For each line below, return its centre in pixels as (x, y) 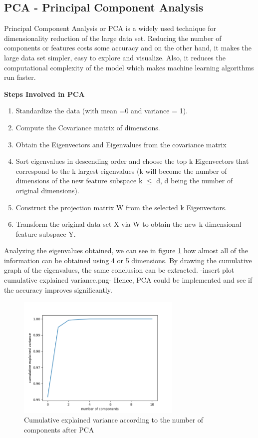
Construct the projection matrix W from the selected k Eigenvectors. (121, 207)
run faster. (20, 77)
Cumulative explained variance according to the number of (114, 420)
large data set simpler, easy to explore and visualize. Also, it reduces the (115, 57)
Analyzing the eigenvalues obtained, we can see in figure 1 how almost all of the (126, 250)
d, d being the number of (195, 181)
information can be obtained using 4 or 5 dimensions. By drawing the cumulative (128, 260)
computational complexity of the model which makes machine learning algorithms (129, 67)
